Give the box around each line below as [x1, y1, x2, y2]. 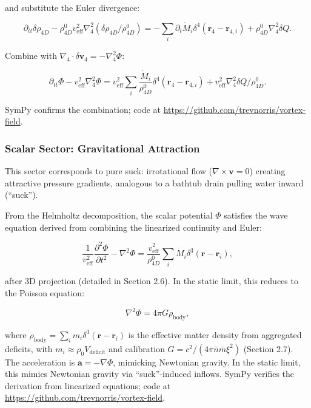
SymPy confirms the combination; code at [5, 103, 161, 115]
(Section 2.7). [243, 342, 293, 355]
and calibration [109, 342, 165, 355]
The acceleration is [5, 355, 75, 368]
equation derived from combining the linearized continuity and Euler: [5, 220, 262, 233]
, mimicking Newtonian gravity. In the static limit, [113, 355, 301, 368]
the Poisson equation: [5, 287, 85, 299]
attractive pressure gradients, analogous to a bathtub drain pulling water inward [5, 176, 304, 189]
